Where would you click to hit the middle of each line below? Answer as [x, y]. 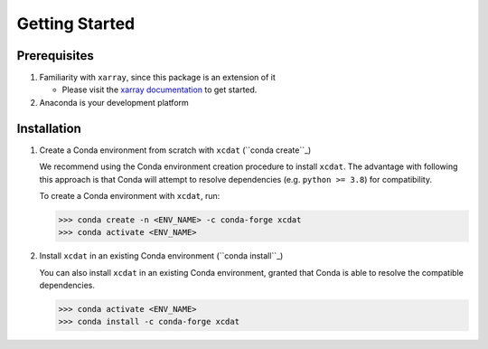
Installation [49, 128]
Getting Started [76, 24]
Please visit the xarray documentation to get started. [160, 90]
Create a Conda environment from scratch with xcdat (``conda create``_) [175, 150]
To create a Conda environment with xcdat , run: [130, 195]
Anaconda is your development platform [114, 102]
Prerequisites [55, 56]
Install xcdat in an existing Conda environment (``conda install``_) [161, 256]
